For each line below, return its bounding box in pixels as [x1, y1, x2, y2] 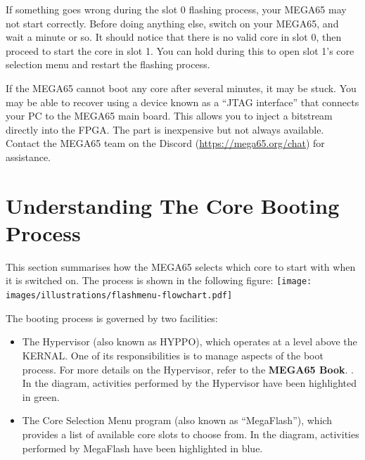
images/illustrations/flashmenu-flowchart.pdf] [6, 290, 233, 301]
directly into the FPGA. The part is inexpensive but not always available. [6, 122, 324, 136]
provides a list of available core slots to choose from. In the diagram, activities [22, 426, 359, 441]
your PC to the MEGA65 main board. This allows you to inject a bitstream [6, 108, 333, 123]
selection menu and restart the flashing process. [6, 57, 210, 72]
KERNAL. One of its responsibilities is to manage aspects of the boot [22, 347, 324, 362]
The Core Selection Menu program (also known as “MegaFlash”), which [22, 413, 333, 428]
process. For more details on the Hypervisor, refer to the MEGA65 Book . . [22, 362, 354, 376]
